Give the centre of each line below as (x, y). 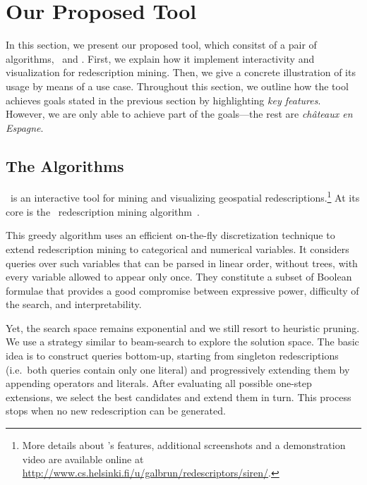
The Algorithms (65, 165)
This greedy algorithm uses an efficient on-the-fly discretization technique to (170, 235)
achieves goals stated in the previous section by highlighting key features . (163, 100)
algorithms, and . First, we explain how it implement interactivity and (160, 58)
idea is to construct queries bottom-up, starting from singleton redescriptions (172, 356)
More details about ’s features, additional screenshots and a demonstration (184, 445)
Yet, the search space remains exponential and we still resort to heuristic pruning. (183, 327)
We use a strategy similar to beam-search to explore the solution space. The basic (182, 342)
